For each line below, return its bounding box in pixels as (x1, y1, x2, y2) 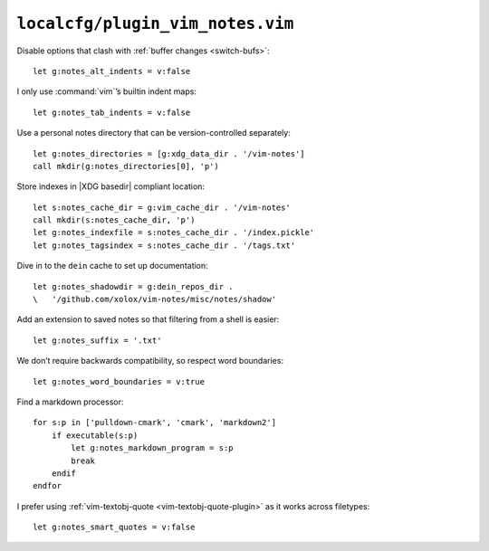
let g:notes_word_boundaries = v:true (33, 376, 206, 386)
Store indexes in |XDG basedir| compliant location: (16, 181, 206, 192)
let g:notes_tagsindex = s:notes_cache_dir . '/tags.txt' (33, 240, 296, 251)
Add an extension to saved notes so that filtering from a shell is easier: (16, 314, 280, 325)
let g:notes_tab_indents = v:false (33, 107, 191, 118)
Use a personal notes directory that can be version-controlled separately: (16, 128, 292, 138)
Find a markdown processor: (16, 396, 124, 407)
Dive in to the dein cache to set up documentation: (16, 261, 208, 271)
